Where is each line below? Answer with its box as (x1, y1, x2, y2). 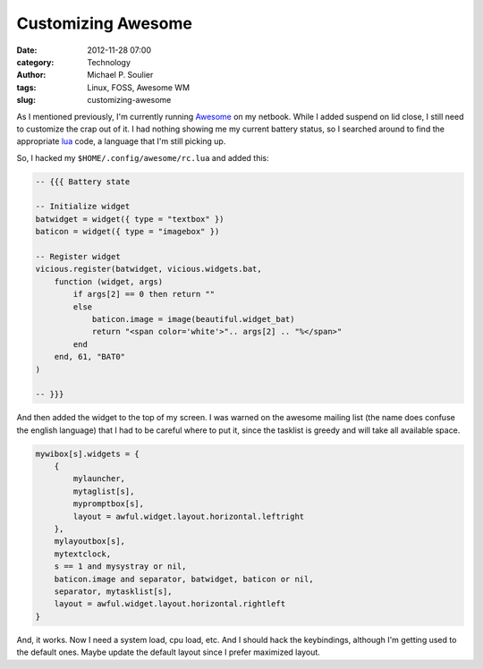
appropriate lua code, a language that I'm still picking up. (16, 136, 226, 147)
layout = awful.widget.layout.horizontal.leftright (72, 511, 305, 521)
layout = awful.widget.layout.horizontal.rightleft (54, 599, 286, 609)
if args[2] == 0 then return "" (72, 289, 215, 300)
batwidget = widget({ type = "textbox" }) (35, 214, 225, 224)
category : (16, 56, 55, 67)
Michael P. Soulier (87, 70, 154, 80)
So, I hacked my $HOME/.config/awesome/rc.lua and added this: (16, 152, 270, 163)
